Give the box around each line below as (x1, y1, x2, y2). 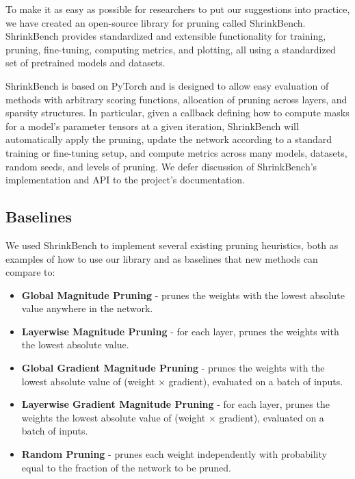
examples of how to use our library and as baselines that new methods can (5, 251, 318, 266)
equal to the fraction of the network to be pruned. (21, 460, 231, 474)
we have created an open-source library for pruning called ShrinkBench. (5, 15, 306, 29)
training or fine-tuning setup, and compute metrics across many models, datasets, (5, 145, 347, 159)
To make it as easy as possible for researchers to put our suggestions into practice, (5, 2, 350, 16)
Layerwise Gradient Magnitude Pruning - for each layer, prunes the (21, 397, 330, 411)
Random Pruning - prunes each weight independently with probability (21, 447, 327, 461)
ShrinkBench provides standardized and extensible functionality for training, (5, 29, 326, 43)
